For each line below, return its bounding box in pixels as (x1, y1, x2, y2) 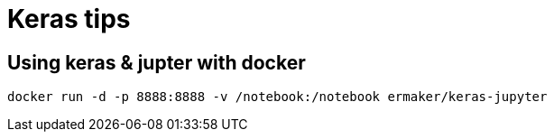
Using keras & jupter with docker (7, 51, 306, 74)
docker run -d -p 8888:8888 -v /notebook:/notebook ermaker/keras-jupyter (7, 89, 548, 105)
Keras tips (7, 4, 131, 34)
